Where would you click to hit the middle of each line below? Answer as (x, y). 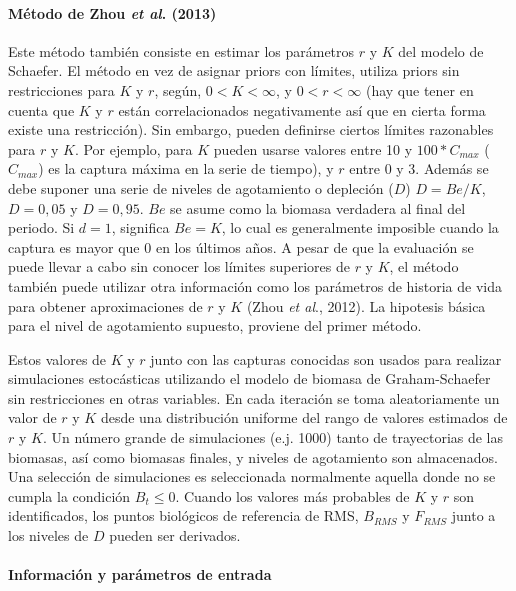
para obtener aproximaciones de (105, 305)
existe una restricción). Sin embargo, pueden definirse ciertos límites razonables (251, 129)
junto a (473, 515)
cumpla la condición (69, 495)
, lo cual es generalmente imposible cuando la (360, 227)
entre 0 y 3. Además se (419, 168)
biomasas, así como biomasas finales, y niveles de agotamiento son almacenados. (253, 456)
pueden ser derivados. (175, 535)
